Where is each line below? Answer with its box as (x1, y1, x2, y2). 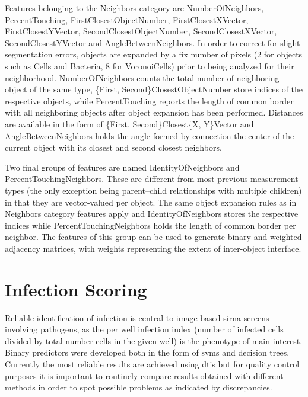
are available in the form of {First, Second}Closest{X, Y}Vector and (5, 117, 254, 130)
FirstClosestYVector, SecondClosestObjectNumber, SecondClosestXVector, (5, 25, 277, 37)
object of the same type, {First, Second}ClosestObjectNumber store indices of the (5, 83, 303, 95)
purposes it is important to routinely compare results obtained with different (5, 369, 284, 382)
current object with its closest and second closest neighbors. (5, 141, 222, 153)
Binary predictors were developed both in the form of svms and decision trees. (5, 346, 290, 358)
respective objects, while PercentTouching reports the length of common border (5, 94, 294, 107)
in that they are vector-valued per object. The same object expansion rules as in (5, 196, 297, 208)
